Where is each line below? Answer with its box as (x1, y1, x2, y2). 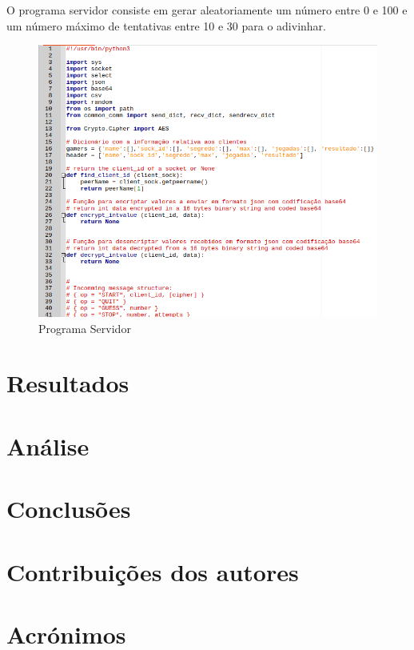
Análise (6, 429, 90, 462)
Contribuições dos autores (6, 555, 299, 588)
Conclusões (6, 492, 131, 525)
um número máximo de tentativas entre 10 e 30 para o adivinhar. (6, 17, 326, 34)
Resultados (6, 367, 129, 399)
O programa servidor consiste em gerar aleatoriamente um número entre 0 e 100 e (6, 2, 408, 18)
